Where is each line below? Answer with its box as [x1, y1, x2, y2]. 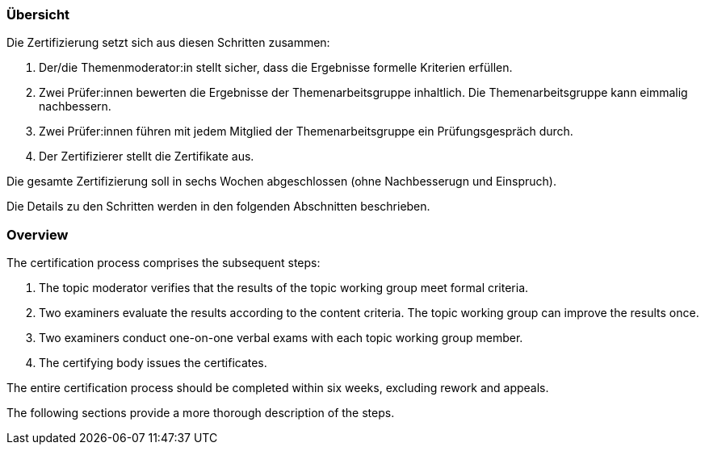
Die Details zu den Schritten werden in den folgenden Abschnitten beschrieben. [6, 199, 430, 214]
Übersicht [6, 6, 70, 23]
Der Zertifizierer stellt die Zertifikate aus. [39, 149, 254, 164]
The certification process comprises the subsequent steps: [6, 256, 321, 270]
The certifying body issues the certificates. [39, 356, 267, 370]
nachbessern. [39, 99, 111, 114]
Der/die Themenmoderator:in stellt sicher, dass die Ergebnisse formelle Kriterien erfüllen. [39, 61, 513, 75]
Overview [6, 226, 69, 243]
